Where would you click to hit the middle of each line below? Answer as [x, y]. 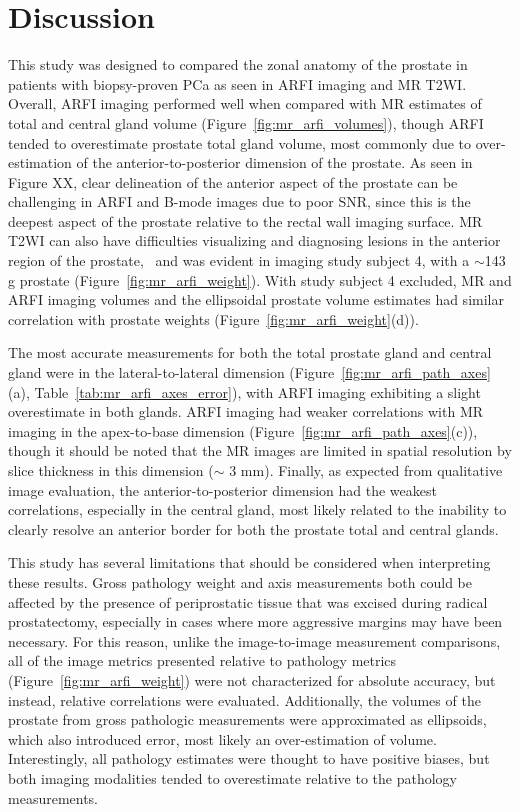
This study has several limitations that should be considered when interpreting [249, 562]
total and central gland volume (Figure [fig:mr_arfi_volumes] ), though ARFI [246, 122]
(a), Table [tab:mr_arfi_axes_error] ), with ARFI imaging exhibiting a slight [244, 391]
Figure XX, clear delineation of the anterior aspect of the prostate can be [233, 181]
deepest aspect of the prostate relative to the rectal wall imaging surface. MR [245, 220]
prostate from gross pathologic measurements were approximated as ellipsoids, [247, 719]
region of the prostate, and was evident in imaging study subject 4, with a [239, 260]
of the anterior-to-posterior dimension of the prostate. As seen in [274, 162]
